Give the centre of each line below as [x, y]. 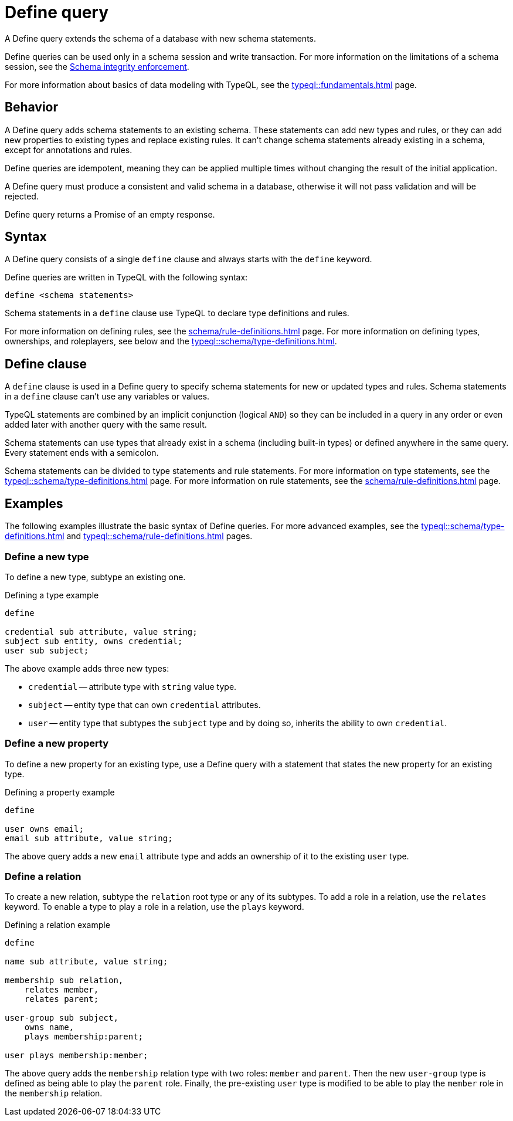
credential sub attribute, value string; [101, 631]
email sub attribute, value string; [89, 838]
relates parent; [62, 999]
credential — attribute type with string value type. [133, 686]
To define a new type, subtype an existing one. [95, 577]
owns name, [49, 1027]
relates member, [62, 990]
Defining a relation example [57, 925]
